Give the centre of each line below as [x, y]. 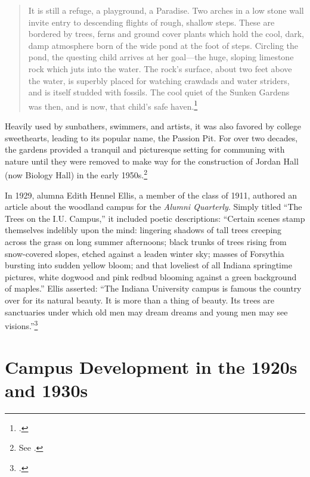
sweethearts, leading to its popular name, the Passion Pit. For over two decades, [151, 137]
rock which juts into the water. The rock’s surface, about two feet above [160, 68]
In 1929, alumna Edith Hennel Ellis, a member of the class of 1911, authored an [151, 195]
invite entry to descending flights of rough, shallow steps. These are [151, 22]
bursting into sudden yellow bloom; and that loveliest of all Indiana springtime [148, 265]
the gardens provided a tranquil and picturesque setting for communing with [145, 149]
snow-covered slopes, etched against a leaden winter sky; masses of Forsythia [145, 253]
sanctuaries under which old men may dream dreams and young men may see [146, 312]
